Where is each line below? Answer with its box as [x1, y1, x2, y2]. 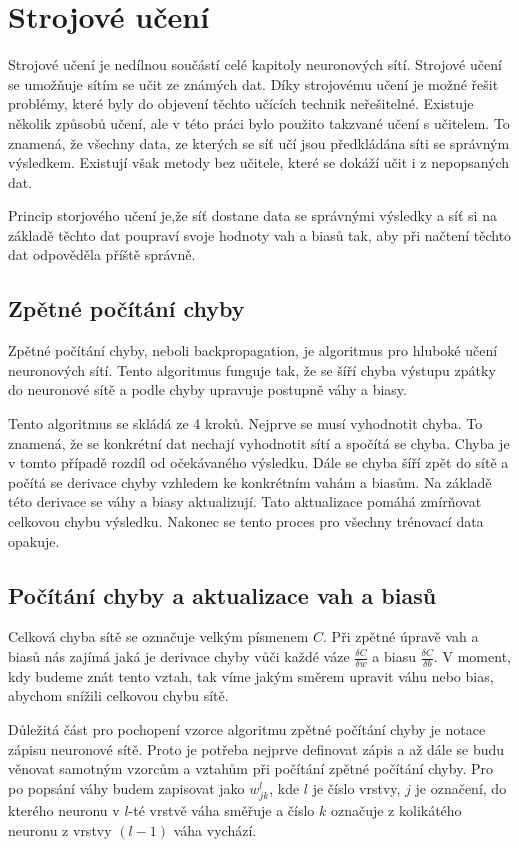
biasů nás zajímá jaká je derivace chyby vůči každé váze [8, 646, 350, 666]
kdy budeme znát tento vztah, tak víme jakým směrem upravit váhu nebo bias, [8, 665, 494, 686]
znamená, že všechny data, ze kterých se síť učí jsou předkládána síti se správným [8, 132, 510, 153]
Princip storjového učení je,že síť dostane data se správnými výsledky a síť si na [8, 205, 497, 226]
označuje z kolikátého [330, 799, 462, 820]
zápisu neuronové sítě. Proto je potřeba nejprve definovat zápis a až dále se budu [8, 738, 505, 759]
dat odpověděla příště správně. [8, 244, 196, 265]
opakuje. [8, 530, 60, 551]
